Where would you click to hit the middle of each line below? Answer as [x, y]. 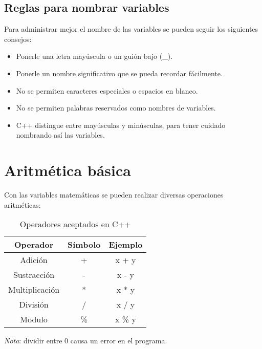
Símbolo [84, 245]
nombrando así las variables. [60, 135]
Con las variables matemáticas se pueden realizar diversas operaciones [114, 195]
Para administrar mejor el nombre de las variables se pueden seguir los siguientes [131, 29]
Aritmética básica [68, 170]
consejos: [18, 39]
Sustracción [34, 275]
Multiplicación [34, 290]
